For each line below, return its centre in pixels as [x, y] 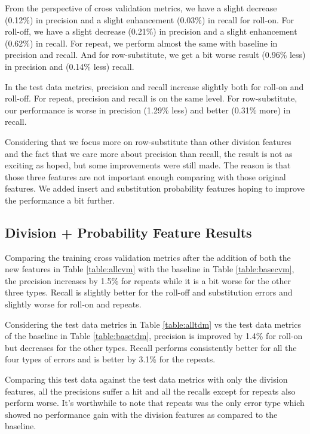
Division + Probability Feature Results [128, 232]
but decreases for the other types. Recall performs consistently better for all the [151, 347]
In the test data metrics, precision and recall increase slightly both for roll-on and [154, 86]
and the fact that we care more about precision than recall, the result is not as [149, 153]
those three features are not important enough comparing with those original [145, 176]
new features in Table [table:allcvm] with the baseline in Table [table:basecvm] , [150, 269]
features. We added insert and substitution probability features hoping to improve [155, 188]
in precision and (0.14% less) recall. [70, 66]
